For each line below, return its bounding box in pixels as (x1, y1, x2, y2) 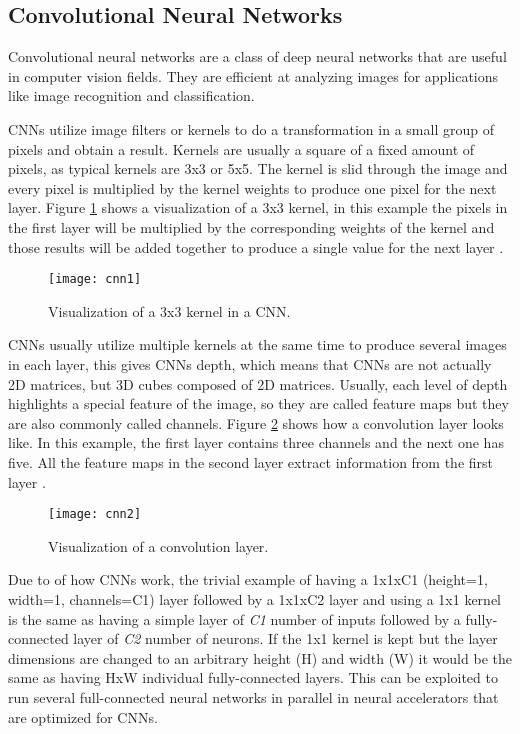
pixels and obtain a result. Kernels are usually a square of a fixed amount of (8, 138, 475, 159)
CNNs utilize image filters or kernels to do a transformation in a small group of (8, 118, 494, 139)
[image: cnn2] (48, 507, 142, 522)
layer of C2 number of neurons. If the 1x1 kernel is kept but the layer (73, 628, 498, 649)
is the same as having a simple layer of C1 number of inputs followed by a (8, 608, 461, 629)
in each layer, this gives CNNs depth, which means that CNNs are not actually (8, 353, 492, 374)
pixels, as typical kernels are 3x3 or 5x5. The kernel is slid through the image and (8, 158, 508, 179)
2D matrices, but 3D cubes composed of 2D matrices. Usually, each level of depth (8, 373, 508, 394)
